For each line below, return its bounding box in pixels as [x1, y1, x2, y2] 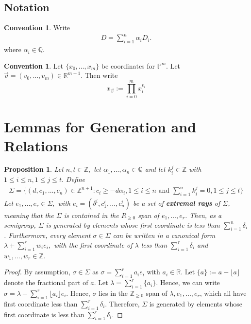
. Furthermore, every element [4, 230, 91, 240]
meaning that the [4, 210, 54, 220]
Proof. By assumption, [4, 267, 70, 277]
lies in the [99, 288, 128, 298]
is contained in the [64, 210, 119, 220]
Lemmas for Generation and [4, 117, 197, 137]
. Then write [81, 70, 118, 80]
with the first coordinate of [54, 239, 133, 250]
